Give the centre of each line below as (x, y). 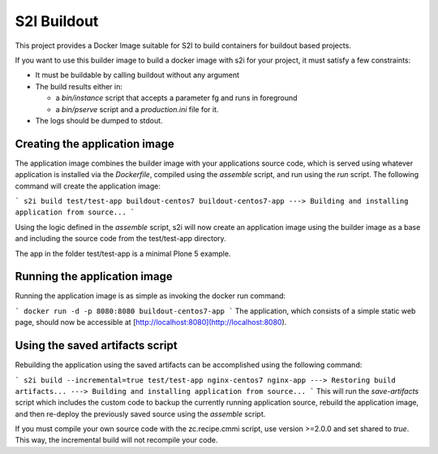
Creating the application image (94, 143)
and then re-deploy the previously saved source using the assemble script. (140, 413)
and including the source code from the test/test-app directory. (120, 239)
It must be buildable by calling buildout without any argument (137, 75)
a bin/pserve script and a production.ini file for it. (137, 109)
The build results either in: (79, 86)
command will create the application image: (88, 186)
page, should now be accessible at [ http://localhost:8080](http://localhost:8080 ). (151, 322)
